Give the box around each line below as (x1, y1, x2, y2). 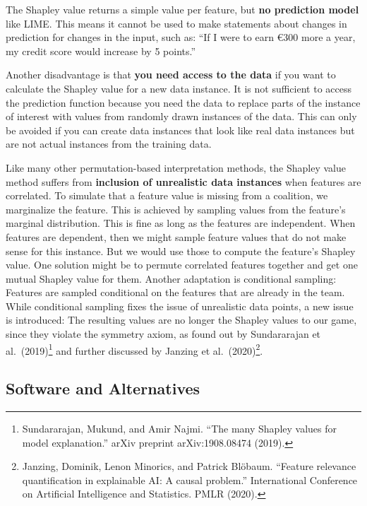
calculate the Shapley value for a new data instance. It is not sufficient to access (6, 81, 351, 95)
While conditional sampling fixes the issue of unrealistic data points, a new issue (6, 298, 354, 313)
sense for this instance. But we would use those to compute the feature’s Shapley (6, 243, 356, 258)
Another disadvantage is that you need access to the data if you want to (6, 67, 336, 82)
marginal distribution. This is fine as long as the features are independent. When (6, 216, 356, 230)
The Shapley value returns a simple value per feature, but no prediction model (6, 2, 359, 16)
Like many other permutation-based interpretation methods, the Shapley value (6, 160, 346, 175)
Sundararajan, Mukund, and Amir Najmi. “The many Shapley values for (22, 421, 337, 436)
